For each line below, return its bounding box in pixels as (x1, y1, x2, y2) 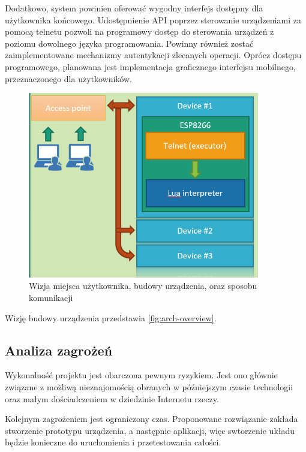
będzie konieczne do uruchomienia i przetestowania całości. (5, 436, 221, 448)
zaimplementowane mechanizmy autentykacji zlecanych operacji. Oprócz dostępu (5, 49, 302, 61)
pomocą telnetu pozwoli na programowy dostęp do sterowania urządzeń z (5, 25, 274, 38)
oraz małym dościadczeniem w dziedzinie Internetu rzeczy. (5, 392, 219, 405)
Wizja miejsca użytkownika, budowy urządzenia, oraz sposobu (29, 279, 257, 292)
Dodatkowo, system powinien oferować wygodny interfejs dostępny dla (5, 2, 263, 14)
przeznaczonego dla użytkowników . (5, 72, 132, 85)
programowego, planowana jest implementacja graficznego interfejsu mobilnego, (5, 60, 296, 73)
